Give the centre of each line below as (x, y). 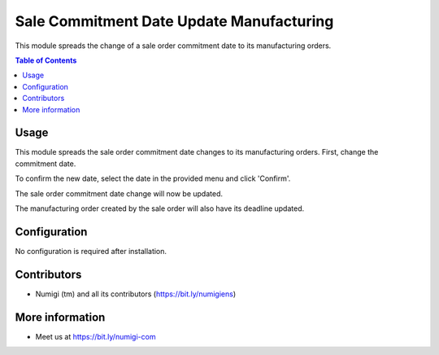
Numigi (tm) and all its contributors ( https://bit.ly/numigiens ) (136, 294)
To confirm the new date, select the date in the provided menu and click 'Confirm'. (153, 178)
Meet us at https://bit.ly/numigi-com (96, 336)
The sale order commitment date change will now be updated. (119, 193)
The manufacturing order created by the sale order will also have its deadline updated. (160, 208)
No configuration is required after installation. (91, 251)
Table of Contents (46, 60)
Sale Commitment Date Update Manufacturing (174, 21)
